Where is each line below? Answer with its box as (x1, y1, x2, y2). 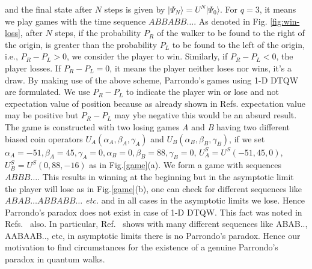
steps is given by (104, 3, 165, 15)
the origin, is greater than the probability (5, 38, 158, 50)
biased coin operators (5, 132, 83, 145)
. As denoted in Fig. (194, 14, 268, 27)
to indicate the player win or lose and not (126, 85, 279, 98)
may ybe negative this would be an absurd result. (114, 109, 297, 121)
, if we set (229, 132, 265, 145)
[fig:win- (270, 14, 300, 27)
